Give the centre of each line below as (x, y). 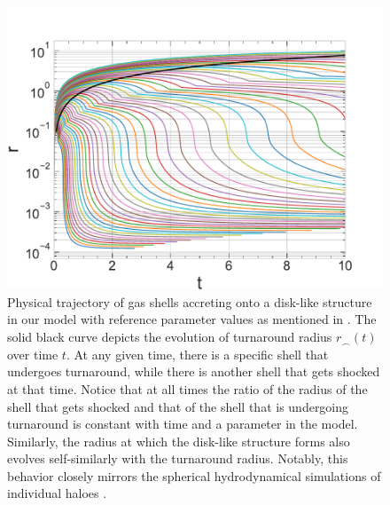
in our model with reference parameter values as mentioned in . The (192, 319)
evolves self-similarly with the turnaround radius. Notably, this (178, 458)
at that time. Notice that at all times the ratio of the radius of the (187, 388)
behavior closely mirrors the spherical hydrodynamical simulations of (194, 475)
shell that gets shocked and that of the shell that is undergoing (178, 406)
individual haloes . (57, 493)
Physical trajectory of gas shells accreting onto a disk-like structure (190, 301)
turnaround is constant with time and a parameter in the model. (183, 424)
